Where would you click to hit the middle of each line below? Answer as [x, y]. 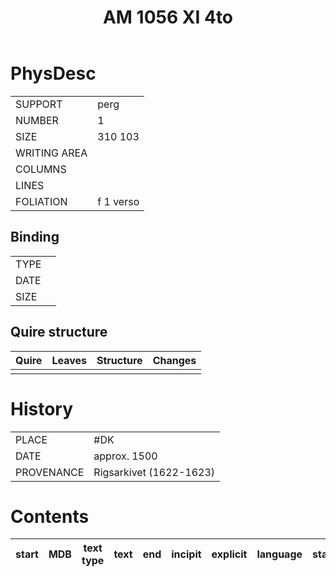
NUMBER [37, 120]
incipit [186, 554]
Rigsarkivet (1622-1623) [154, 472]
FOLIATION [41, 201]
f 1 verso [118, 201]
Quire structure [59, 332]
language [279, 554]
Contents [50, 516]
